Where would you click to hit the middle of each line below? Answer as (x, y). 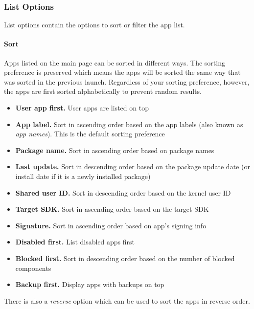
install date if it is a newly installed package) (83, 176)
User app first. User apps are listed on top (82, 107)
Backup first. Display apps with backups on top (90, 284)
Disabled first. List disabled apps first (75, 242)
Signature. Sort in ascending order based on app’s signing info (111, 225)
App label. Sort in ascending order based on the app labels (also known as (129, 124)
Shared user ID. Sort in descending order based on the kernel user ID (123, 192)
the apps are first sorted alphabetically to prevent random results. (103, 91)
